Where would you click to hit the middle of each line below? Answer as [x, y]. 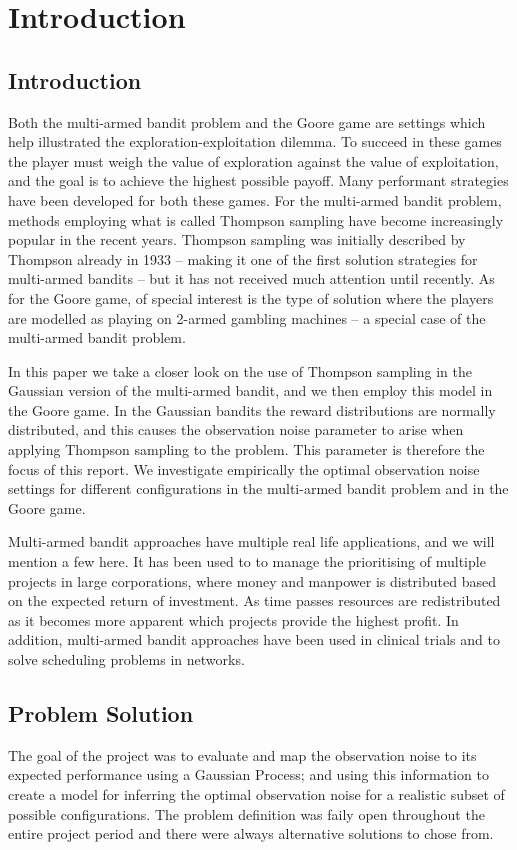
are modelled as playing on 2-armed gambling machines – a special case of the [247, 317]
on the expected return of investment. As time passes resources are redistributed [254, 600]
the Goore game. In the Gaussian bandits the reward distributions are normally [252, 409]
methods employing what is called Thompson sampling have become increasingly [256, 219]
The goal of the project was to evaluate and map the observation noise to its [242, 754]
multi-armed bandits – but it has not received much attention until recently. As [251, 278]
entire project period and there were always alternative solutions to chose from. [251, 833]
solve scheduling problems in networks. [126, 659]
